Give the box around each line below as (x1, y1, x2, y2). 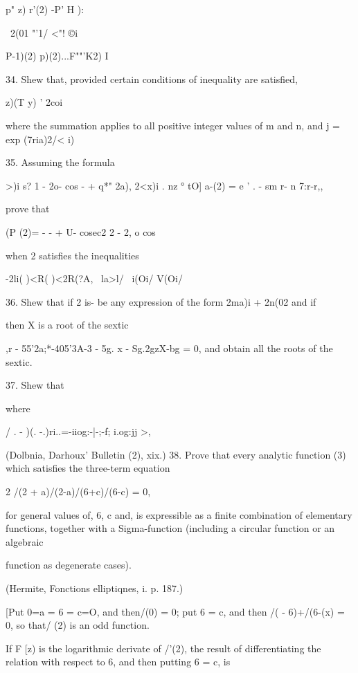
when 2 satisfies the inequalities (6, 248, 139, 262)
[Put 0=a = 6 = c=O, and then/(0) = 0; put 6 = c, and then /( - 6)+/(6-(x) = (6, 604, 345, 618)
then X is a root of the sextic (6, 317, 129, 332)
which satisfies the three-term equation (6, 461, 170, 475)
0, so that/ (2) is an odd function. (6, 618, 150, 632)
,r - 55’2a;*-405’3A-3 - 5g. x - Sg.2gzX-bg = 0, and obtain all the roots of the (6, 340, 333, 355)
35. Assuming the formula (6, 155, 115, 169)
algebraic (6, 534, 44, 548)
